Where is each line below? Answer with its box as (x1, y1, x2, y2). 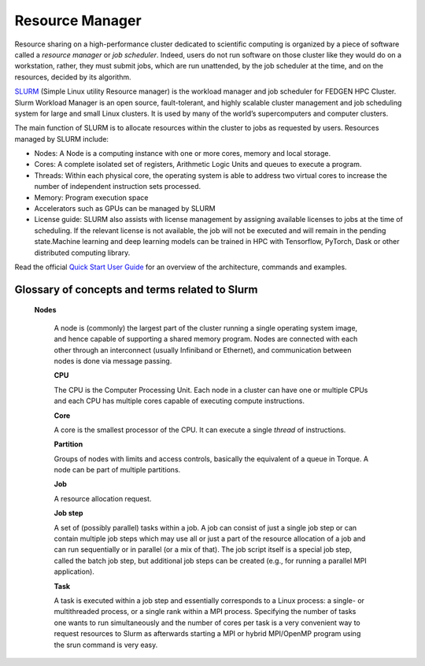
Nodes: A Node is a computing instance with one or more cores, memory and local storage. (34, 149, 331, 158)
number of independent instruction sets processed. (34, 182, 201, 191)
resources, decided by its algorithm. (14, 72, 131, 82)
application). (54, 567, 94, 576)
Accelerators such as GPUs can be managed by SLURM (34, 204, 216, 213)
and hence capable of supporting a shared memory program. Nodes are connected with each (54, 335, 358, 344)
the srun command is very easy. (54, 640, 158, 649)
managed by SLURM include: (14, 134, 109, 143)
